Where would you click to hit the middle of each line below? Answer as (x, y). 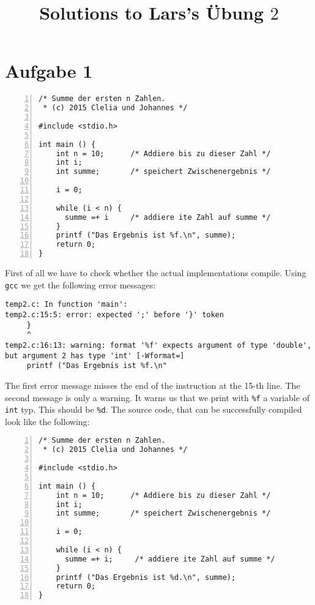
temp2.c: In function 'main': (66, 305)
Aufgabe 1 (49, 71)
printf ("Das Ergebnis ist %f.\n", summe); (146, 235)
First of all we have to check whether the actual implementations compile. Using (156, 273)
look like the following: (47, 421)
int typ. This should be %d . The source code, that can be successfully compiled (154, 409)
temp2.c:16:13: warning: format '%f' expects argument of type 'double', (158, 345)
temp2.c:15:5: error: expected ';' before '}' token (114, 314)
